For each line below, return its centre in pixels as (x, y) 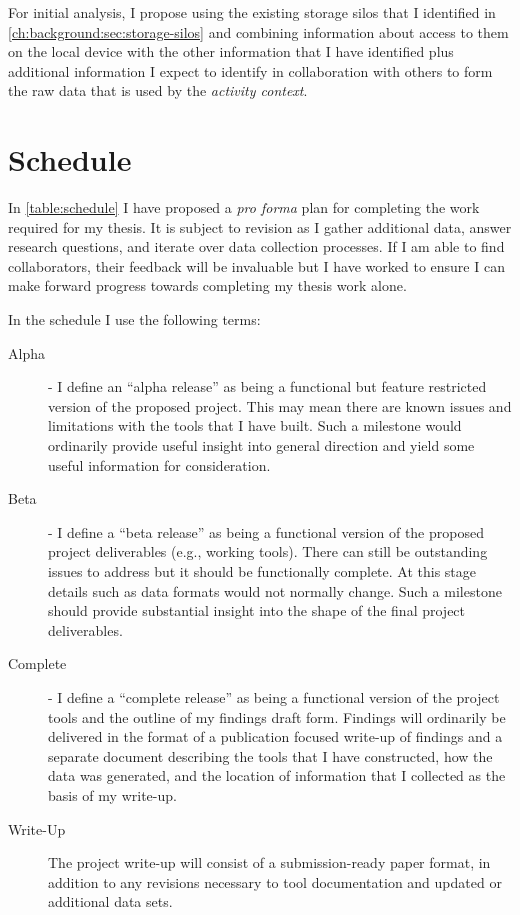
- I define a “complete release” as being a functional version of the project (274, 696)
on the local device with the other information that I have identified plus (231, 51)
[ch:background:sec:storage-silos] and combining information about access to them (258, 31)
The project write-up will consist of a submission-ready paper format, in (269, 862)
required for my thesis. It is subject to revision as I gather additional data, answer (260, 226)
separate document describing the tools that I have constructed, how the (270, 755)
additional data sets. (110, 901)
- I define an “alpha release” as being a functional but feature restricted (267, 386)
